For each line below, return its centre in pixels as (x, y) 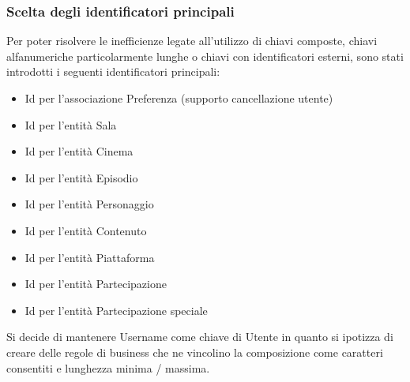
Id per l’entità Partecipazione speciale (116, 310)
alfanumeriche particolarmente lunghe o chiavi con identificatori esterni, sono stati (205, 56)
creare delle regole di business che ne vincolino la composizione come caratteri (195, 352)
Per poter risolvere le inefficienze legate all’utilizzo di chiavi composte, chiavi (192, 41)
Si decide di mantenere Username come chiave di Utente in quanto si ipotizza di (200, 337)
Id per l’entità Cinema (79, 151)
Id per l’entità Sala (71, 124)
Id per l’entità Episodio (81, 177)
